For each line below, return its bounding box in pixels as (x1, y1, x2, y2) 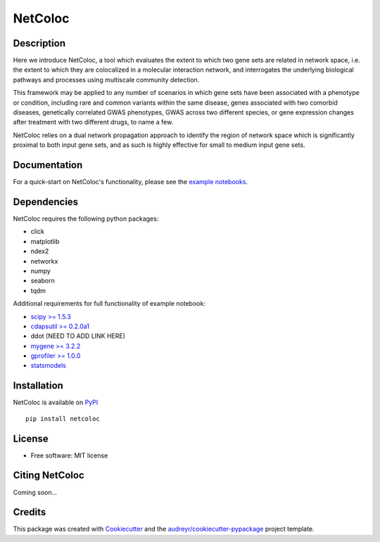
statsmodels (30, 361, 66, 370)
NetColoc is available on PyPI (13, 398, 99, 407)
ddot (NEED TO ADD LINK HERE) (30, 332, 126, 340)
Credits (13, 506, 46, 518)
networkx (30, 257, 58, 265)
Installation (13, 380, 63, 392)
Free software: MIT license (30, 451, 108, 460)
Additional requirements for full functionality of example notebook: (13, 299, 205, 308)
